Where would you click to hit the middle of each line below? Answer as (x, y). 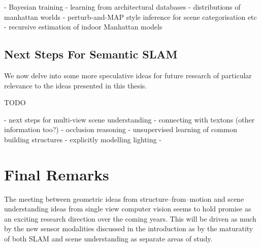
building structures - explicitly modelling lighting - (83, 139)
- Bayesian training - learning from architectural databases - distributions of (122, 7)
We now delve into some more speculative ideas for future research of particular (128, 75)
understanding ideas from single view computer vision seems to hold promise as (128, 209)
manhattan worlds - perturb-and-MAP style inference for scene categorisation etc (130, 17)
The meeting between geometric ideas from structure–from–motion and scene (124, 198)
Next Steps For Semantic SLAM (91, 54)
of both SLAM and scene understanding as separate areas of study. (108, 239)
